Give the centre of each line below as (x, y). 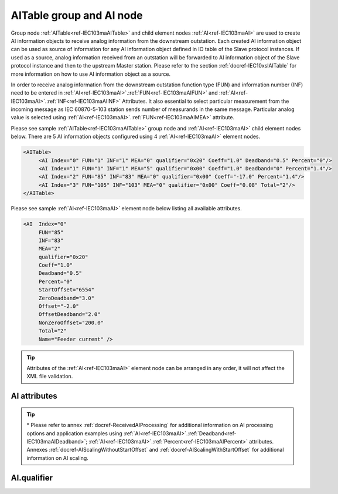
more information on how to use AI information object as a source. (91, 74)
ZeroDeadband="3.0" (66, 298)
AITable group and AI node (77, 15)
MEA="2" (49, 249)
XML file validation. (50, 377)
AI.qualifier (32, 478)
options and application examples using (74, 433)
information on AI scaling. (58, 458)
